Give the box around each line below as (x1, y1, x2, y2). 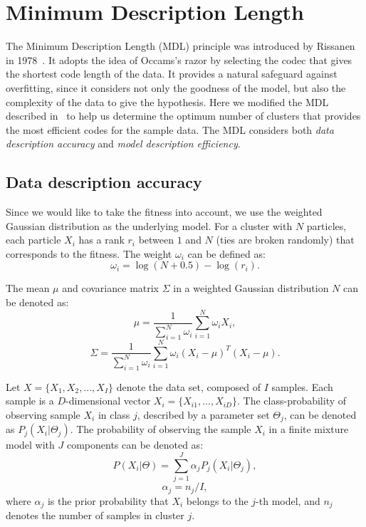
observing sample (6, 407, 80, 422)
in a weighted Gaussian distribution (173, 281, 329, 296)
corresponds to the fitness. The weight (6, 246, 172, 261)
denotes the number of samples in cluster (6, 507, 184, 522)
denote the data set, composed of (116, 379, 261, 394)
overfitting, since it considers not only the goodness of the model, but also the (6, 80, 346, 95)
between (138, 232, 174, 247)
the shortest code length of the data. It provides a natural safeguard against (6, 66, 338, 81)
